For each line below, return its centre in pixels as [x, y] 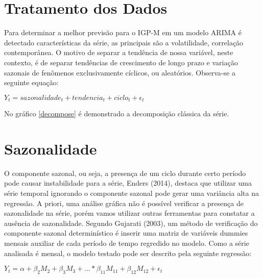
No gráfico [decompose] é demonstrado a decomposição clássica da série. [117, 113]
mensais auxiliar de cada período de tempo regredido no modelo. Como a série [127, 243]
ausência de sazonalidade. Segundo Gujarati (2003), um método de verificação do [131, 223]
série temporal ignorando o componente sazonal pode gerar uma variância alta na [131, 193]
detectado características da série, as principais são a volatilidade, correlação [124, 42]
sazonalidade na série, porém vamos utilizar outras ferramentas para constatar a [129, 213]
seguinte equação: [31, 82]
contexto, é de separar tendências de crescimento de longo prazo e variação [121, 62]
